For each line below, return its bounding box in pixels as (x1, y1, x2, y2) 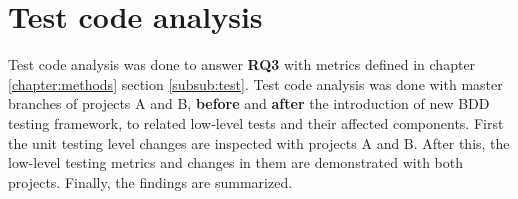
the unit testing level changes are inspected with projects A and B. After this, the (8, 132, 510, 153)
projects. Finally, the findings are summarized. (8, 171, 293, 192)
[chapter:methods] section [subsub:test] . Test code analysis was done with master (8, 73, 503, 94)
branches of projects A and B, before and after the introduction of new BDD (8, 93, 490, 114)
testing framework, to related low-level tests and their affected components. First (8, 112, 504, 133)
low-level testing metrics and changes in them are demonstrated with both (8, 152, 463, 173)
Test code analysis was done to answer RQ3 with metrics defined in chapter (8, 54, 476, 75)
